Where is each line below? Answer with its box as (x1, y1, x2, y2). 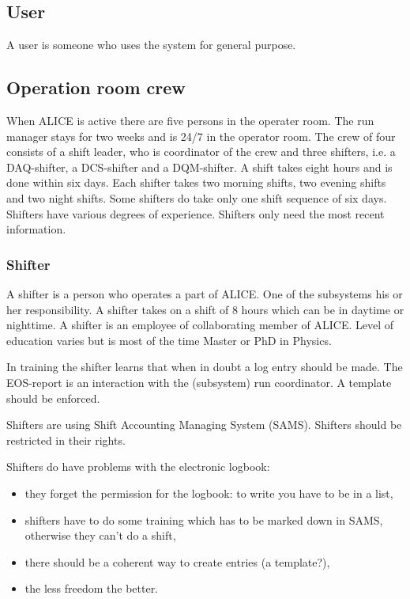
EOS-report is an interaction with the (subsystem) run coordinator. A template (6, 373, 392, 390)
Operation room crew (6, 75, 186, 100)
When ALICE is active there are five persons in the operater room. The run (6, 112, 374, 128)
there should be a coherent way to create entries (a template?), (24, 553, 330, 570)
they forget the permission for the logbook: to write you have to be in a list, (24, 484, 393, 501)
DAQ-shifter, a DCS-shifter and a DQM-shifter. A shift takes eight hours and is (6, 158, 393, 175)
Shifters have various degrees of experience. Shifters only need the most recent (6, 205, 385, 222)
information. (6, 221, 66, 237)
